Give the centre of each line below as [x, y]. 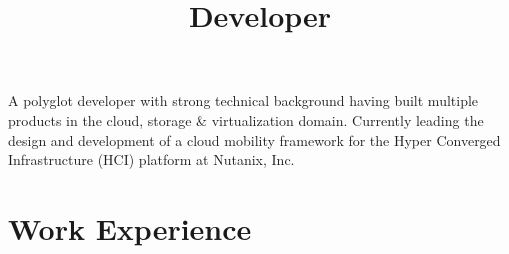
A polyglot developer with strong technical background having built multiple [243, 100]
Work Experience [130, 227]
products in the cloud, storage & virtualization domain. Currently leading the [246, 119]
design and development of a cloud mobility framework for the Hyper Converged [254, 139]
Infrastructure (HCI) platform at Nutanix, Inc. [151, 159]
